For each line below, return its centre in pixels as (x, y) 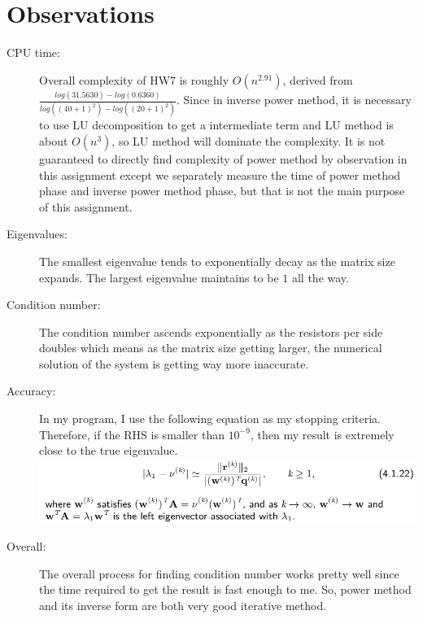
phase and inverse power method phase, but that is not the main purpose (222, 191)
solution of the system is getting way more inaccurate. (174, 363)
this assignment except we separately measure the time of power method (220, 174)
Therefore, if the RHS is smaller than (132, 434)
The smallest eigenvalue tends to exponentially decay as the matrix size (217, 261)
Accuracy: (31, 391)
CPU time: (33, 52)
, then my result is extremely (322, 434)
